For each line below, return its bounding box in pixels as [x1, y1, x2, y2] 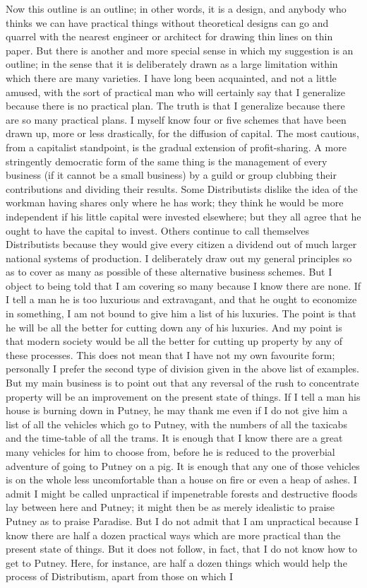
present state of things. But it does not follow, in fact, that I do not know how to [6, 541, 357, 556]
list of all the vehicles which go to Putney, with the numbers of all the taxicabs [6, 416, 347, 431]
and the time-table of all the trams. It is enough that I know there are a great [6, 430, 343, 445]
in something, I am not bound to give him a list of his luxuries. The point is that [6, 306, 356, 321]
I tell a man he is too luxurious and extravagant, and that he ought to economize [6, 292, 357, 307]
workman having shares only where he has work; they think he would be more [6, 195, 344, 210]
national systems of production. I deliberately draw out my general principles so [6, 250, 352, 265]
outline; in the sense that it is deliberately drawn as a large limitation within [6, 57, 338, 71]
